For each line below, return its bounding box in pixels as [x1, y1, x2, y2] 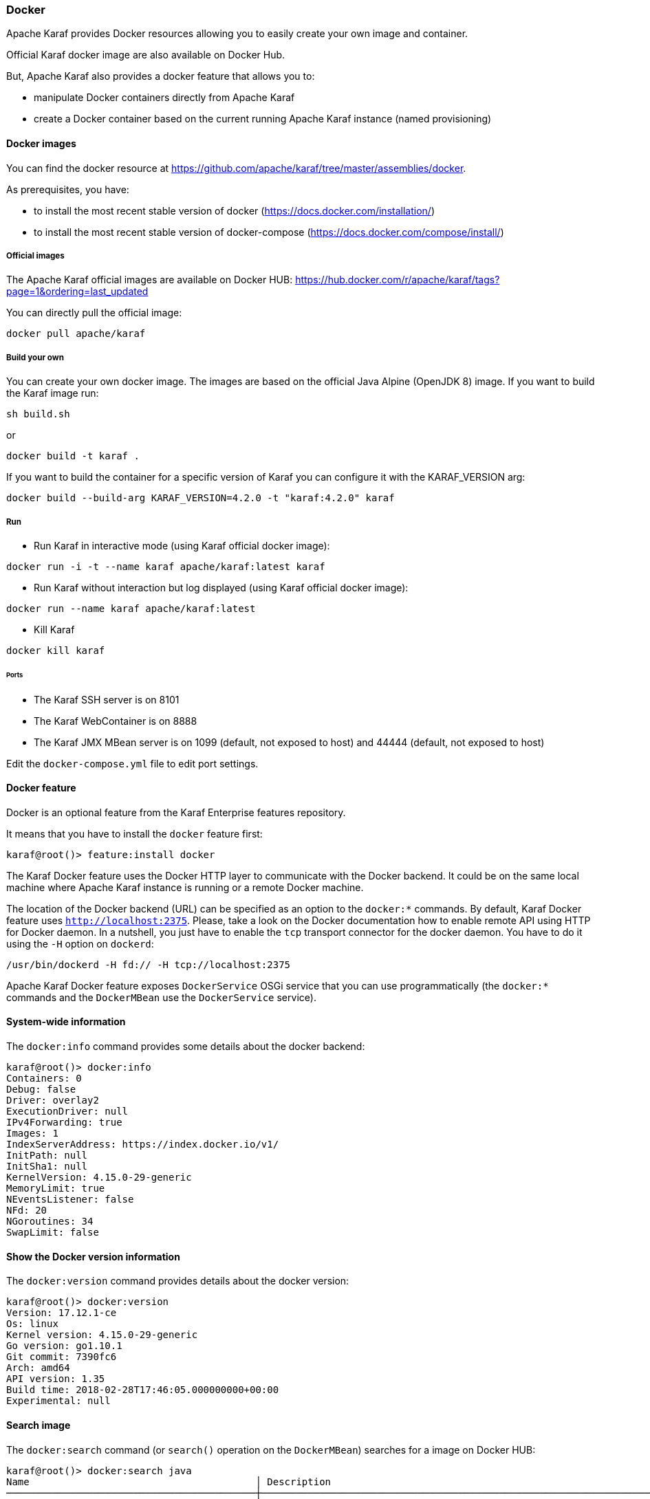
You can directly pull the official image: [6, 307, 182, 319]
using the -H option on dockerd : [6, 937, 154, 950]
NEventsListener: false [6, 1194, 134, 1205]
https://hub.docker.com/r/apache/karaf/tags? [295, 274, 500, 286]
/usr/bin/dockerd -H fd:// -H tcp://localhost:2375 [6, 959, 291, 970]
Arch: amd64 [6, 1362, 70, 1374]
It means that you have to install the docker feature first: [6, 827, 263, 840]
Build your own [6, 352, 64, 362]
